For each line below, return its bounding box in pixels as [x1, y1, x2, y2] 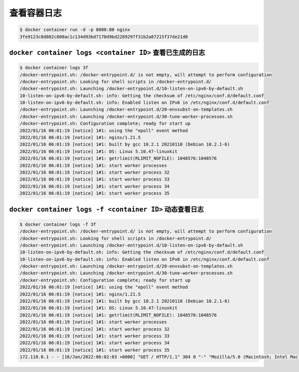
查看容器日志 [9, 7, 62, 18]
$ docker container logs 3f [19, 65, 88, 71]
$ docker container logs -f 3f [19, 221, 97, 227]
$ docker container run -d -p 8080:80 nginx [19, 27, 131, 32]
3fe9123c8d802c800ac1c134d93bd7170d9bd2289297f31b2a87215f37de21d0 [19, 34, 188, 39]
